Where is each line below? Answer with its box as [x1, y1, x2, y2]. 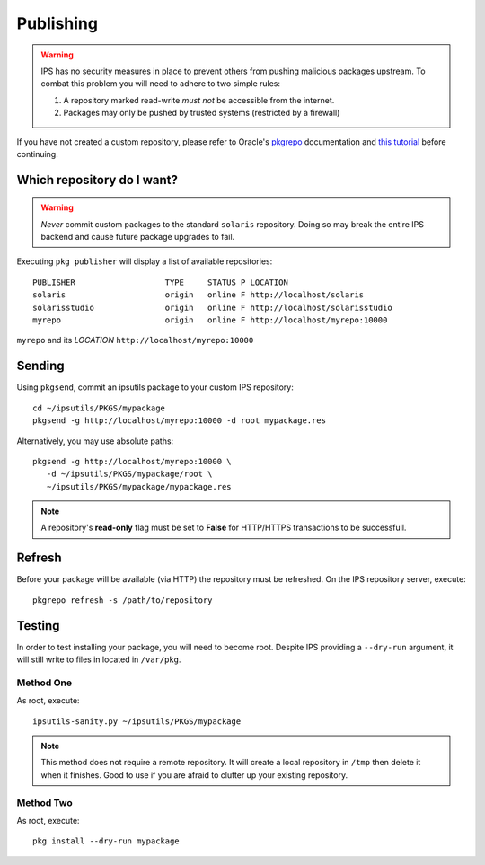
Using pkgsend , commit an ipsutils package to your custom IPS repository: [16, 382, 294, 393]
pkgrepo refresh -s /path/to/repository [32, 595, 213, 605]
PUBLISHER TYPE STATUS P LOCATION [32, 277, 289, 287]
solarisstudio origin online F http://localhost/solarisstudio [32, 302, 392, 313]
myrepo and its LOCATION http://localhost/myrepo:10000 [16, 335, 254, 346]
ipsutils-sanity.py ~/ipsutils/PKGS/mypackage [32, 716, 242, 727]
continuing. [16, 148, 58, 159]
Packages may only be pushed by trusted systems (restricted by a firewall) [63, 108, 340, 119]
